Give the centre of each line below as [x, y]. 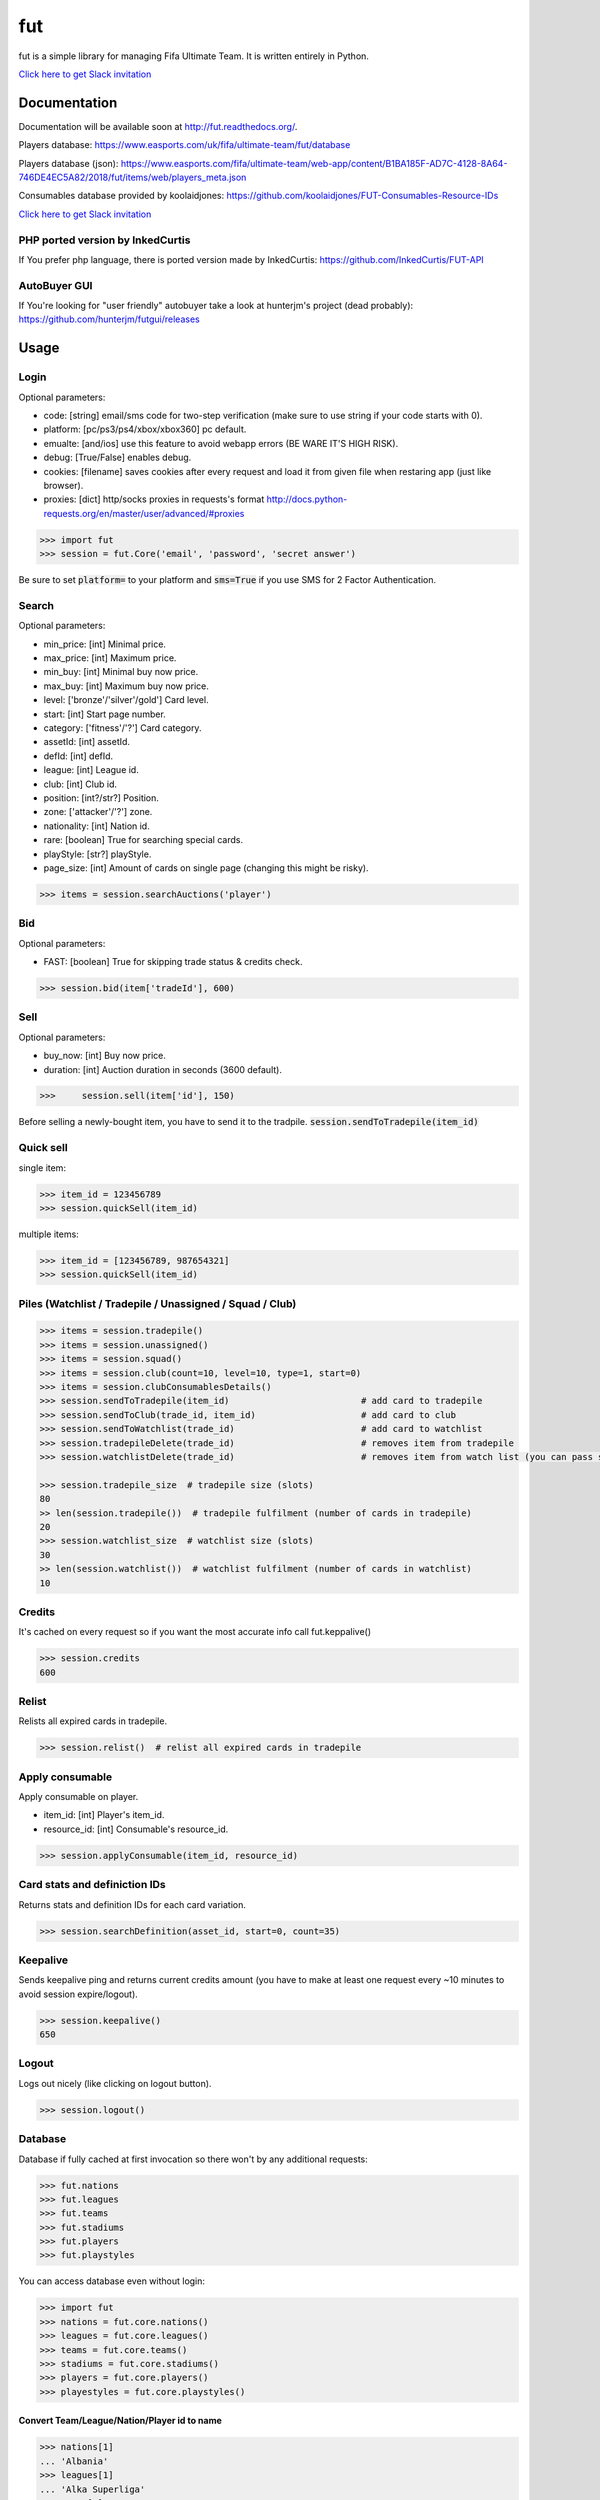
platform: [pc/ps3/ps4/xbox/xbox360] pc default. [145, 429]
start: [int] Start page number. [105, 714]
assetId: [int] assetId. [86, 742]
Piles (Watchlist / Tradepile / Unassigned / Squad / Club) [157, 1303]
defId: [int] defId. [78, 756]
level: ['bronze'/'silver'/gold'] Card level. [126, 700]
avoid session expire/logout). [78, 1994]
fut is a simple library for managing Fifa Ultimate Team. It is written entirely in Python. [194, 56]
